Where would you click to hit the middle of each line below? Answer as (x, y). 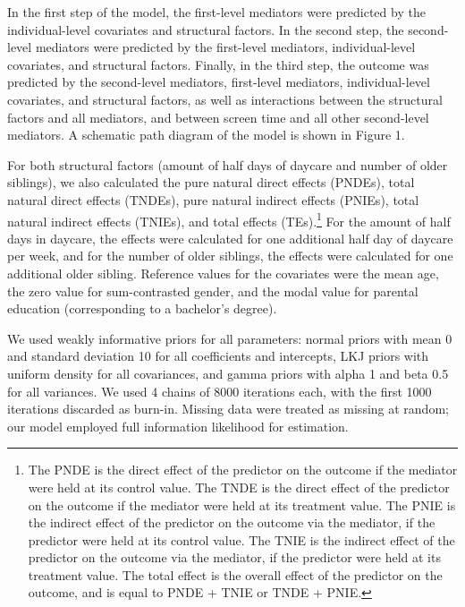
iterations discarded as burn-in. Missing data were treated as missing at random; (228, 409)
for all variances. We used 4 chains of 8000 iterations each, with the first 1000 (220, 391)
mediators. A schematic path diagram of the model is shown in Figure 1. (206, 135)
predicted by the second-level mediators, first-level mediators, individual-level (219, 82)
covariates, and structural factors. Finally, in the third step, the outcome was (218, 64)
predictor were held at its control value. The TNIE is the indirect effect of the (241, 539)
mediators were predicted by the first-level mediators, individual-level (225, 47)
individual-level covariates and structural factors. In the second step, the (206, 29)
